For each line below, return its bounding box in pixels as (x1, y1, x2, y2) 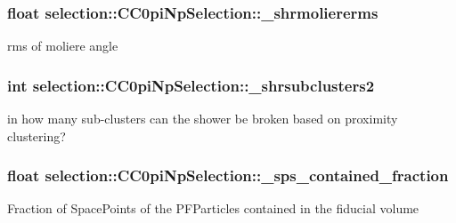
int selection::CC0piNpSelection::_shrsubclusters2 (7, 74, 375, 96)
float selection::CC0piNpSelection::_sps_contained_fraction (7, 164, 449, 187)
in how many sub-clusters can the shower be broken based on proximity (7, 109, 398, 128)
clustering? (7, 126, 66, 145)
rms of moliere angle (7, 36, 118, 55)
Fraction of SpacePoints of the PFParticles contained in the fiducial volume (7, 199, 419, 218)
